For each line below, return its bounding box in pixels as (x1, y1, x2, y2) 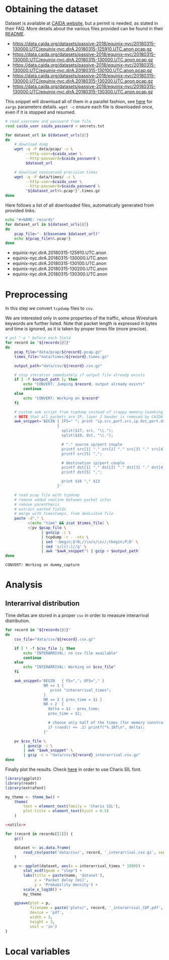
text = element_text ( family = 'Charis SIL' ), (23, 804, 121, 809)
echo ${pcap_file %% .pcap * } (14, 236, 71, 241)
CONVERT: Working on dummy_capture (5, 562, 80, 568)
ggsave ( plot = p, (14, 901, 51, 906)
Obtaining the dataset (5, 4, 98, 15)
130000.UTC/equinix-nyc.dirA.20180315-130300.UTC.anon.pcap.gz (12, 89, 153, 95)
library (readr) (5, 780, 37, 786)
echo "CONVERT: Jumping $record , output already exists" (23, 382, 145, 387)
